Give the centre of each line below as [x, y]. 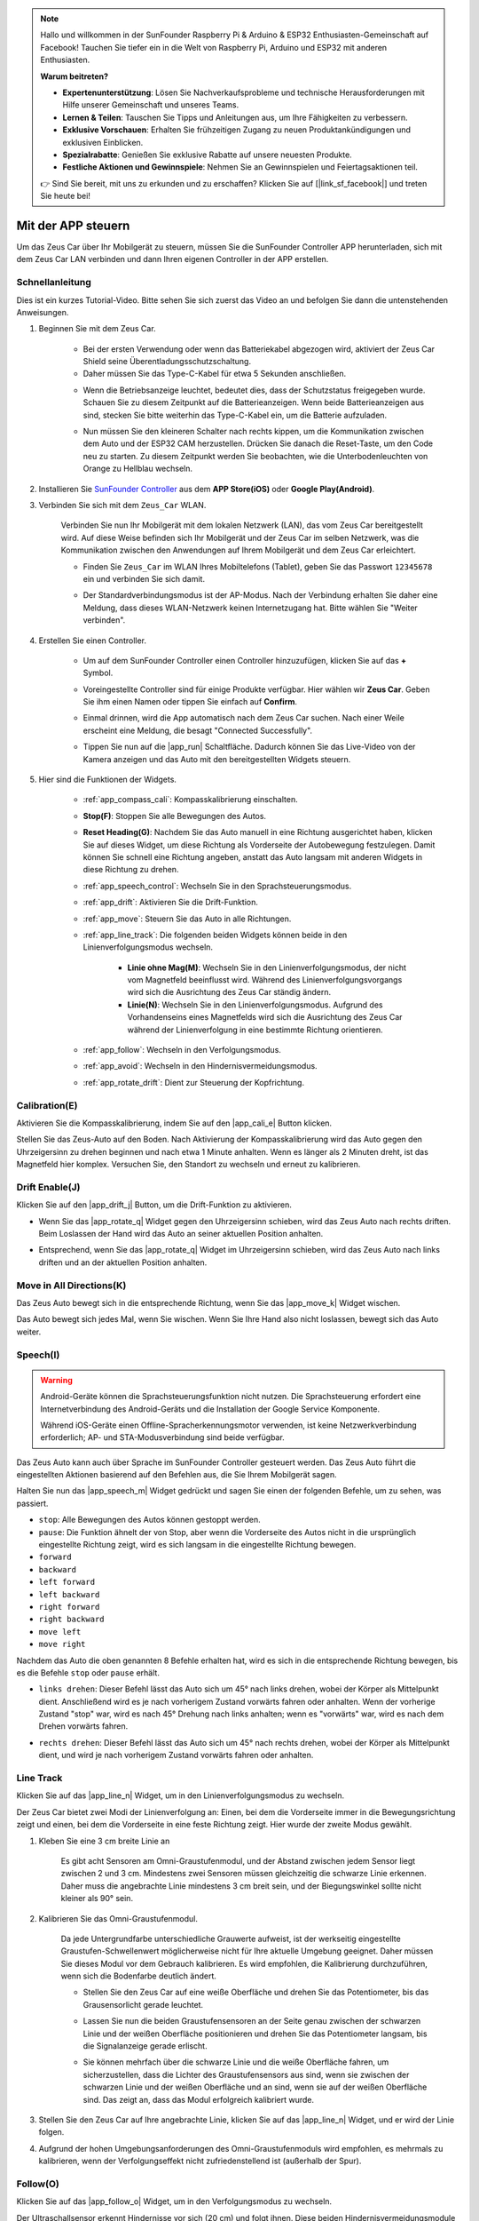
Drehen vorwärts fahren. [83, 1726]
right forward [69, 1607]
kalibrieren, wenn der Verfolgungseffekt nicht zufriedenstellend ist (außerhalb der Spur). [200, 2161]
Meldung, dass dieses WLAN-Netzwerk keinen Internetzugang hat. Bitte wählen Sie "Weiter [251, 608]
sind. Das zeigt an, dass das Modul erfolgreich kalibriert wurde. [199, 2099]
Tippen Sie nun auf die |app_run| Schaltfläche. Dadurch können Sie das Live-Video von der [249, 747]
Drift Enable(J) [48, 1187]
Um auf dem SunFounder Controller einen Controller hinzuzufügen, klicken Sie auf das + [245, 660]
